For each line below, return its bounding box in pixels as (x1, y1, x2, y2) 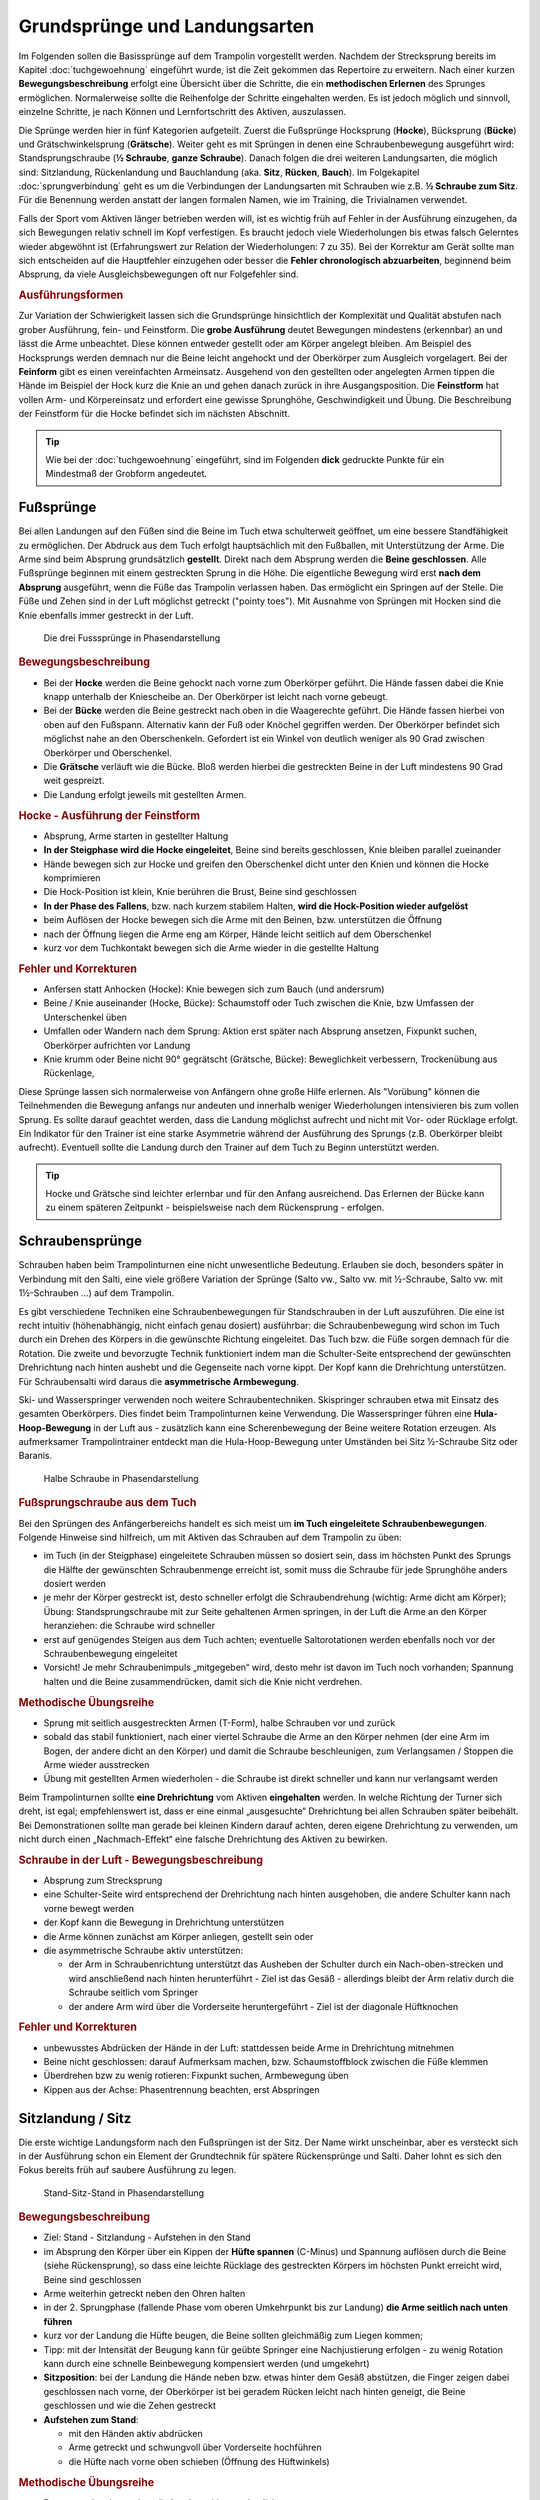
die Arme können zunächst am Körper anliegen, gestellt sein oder (43, 1930, 314, 1942)
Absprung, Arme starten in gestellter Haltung (43, 830, 229, 842)
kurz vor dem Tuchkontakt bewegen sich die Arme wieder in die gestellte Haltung (43, 941, 380, 954)
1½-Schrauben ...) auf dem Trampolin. (18, 1287, 175, 1299)
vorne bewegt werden (43, 1902, 135, 1914)
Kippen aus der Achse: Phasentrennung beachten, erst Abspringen (43, 2083, 320, 2095)
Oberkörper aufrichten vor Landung (43, 1039, 191, 1051)
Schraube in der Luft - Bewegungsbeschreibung (18, 1853, 264, 1867)
